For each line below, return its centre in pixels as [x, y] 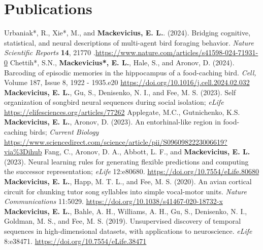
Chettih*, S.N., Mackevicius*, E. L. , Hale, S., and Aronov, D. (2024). [122, 62]
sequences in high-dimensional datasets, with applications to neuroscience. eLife [128, 231]
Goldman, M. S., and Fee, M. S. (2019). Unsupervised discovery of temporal [123, 221]
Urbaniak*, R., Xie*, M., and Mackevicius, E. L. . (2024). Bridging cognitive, [127, 33]
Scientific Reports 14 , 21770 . [50, 52]
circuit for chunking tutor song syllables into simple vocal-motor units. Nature [125, 191]
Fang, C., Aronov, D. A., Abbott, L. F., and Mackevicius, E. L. [147, 152]
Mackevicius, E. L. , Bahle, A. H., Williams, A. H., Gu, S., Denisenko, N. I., [126, 211]
